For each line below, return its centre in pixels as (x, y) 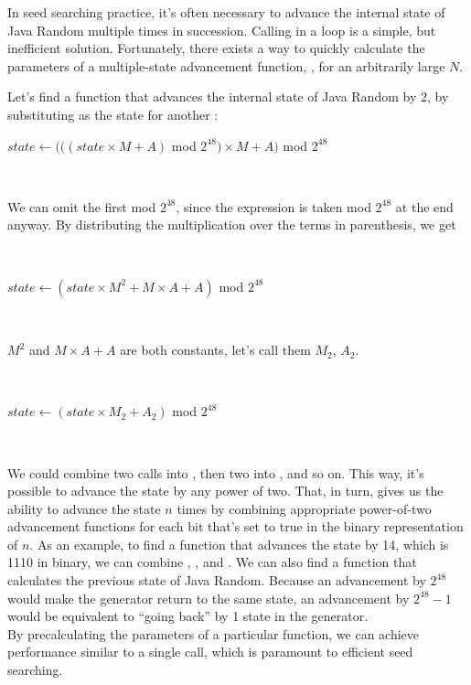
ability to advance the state (84, 508)
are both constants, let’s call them (215, 350)
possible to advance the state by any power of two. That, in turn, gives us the (225, 491)
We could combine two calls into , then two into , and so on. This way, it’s (216, 472)
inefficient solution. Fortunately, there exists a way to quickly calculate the (216, 48)
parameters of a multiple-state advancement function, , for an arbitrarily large (226, 65)
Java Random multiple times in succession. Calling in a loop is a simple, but (222, 30)
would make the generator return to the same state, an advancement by (209, 598)
